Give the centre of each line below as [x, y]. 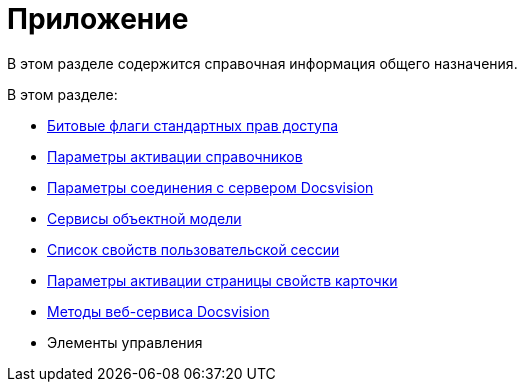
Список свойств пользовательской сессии [193, 249]
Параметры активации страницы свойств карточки [222, 280]
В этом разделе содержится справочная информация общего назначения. [262, 63]
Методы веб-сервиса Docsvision [158, 311]
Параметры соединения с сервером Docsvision [210, 187]
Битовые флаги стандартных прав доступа [193, 125]
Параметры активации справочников [175, 156]
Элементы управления [125, 342]
